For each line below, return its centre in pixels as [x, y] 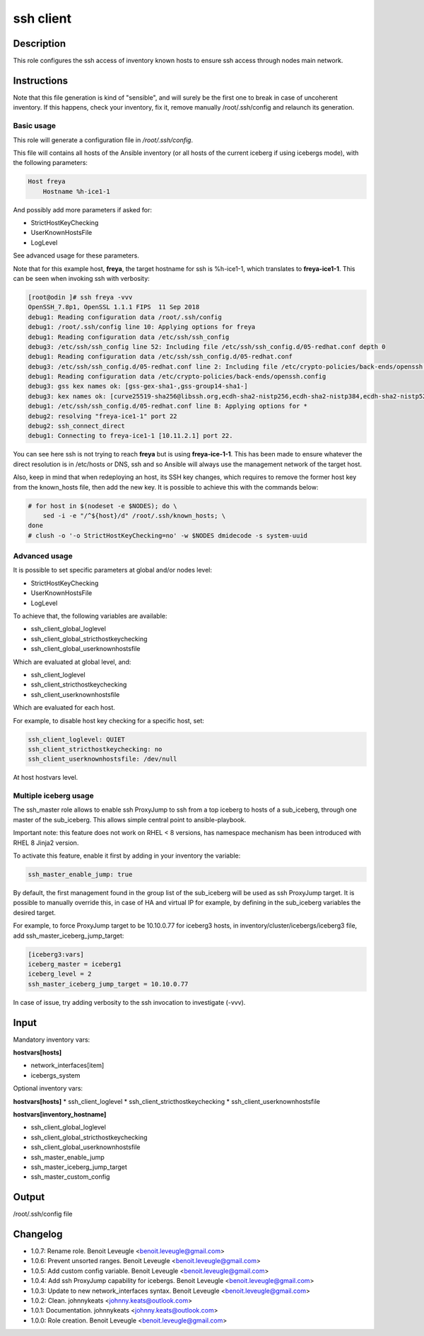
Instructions [41, 80]
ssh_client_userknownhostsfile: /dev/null [102, 759]
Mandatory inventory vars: [52, 1040]
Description [40, 44]
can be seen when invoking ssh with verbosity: [81, 278]
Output [29, 1197]
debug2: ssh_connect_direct [76, 426]
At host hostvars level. [46, 778]
